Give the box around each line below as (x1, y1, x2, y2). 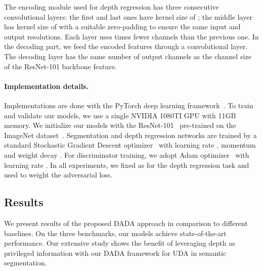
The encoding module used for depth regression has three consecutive (4, 2, 219, 12)
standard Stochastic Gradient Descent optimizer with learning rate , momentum (4, 140, 256, 150)
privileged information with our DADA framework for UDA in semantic (4, 247, 227, 258)
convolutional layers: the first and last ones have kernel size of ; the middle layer (4, 11, 252, 22)
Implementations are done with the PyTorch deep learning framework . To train (4, 100, 253, 110)
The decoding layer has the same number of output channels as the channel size (4, 51, 251, 61)
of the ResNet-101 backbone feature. (4, 61, 117, 71)
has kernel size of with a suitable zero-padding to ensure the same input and (4, 21, 241, 32)
